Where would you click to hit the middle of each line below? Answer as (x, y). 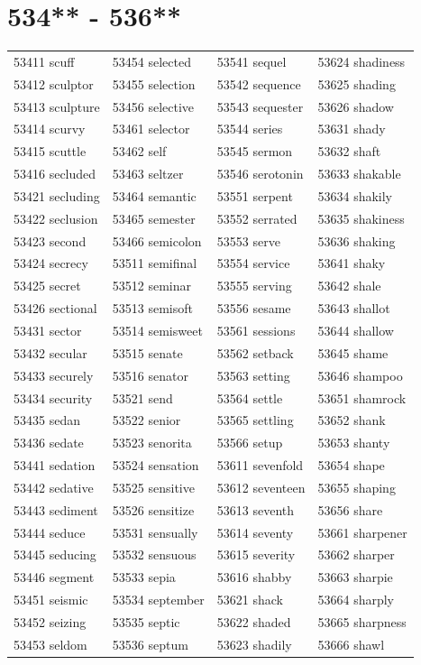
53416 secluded (55, 174)
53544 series (250, 129)
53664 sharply (356, 600)
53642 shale (349, 286)
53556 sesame (254, 308)
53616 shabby (254, 577)
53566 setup (250, 443)
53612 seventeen (261, 487)
